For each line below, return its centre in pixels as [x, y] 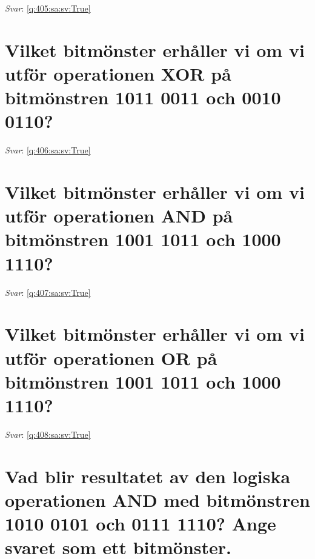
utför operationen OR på [111, 357]
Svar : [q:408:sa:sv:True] [48, 434]
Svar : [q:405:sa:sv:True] [48, 8]
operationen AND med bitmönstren [157, 499]
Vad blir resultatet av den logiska [148, 476]
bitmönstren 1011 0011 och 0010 [143, 97]
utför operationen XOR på [118, 73]
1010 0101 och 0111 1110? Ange [141, 523]
